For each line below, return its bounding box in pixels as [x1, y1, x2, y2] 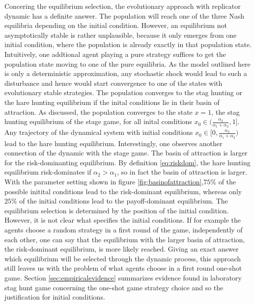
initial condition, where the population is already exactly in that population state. [4, 39, 252, 50]
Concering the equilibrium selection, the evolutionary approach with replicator [4, 1, 241, 11]
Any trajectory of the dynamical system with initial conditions [4, 127, 193, 137]
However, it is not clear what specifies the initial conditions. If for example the [4, 215, 241, 225]
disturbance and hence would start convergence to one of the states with [4, 77, 223, 88]
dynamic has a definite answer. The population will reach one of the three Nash [4, 10, 245, 21]
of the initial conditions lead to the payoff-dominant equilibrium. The [19, 196, 228, 206]
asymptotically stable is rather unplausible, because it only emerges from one [4, 29, 237, 40]
